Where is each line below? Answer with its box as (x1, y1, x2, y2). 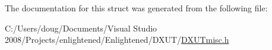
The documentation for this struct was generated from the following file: (5, 2, 268, 14)
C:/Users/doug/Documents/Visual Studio (5, 21, 157, 34)
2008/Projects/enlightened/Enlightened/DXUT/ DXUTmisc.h (5, 33, 229, 46)
